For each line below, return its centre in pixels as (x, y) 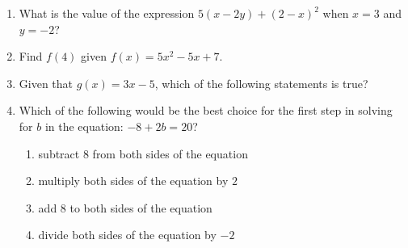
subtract (59, 153)
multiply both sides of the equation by (133, 181)
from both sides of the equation (170, 153)
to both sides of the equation (141, 207)
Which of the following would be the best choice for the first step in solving (206, 110)
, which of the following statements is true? (261, 83)
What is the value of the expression (107, 13)
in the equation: (84, 126)
